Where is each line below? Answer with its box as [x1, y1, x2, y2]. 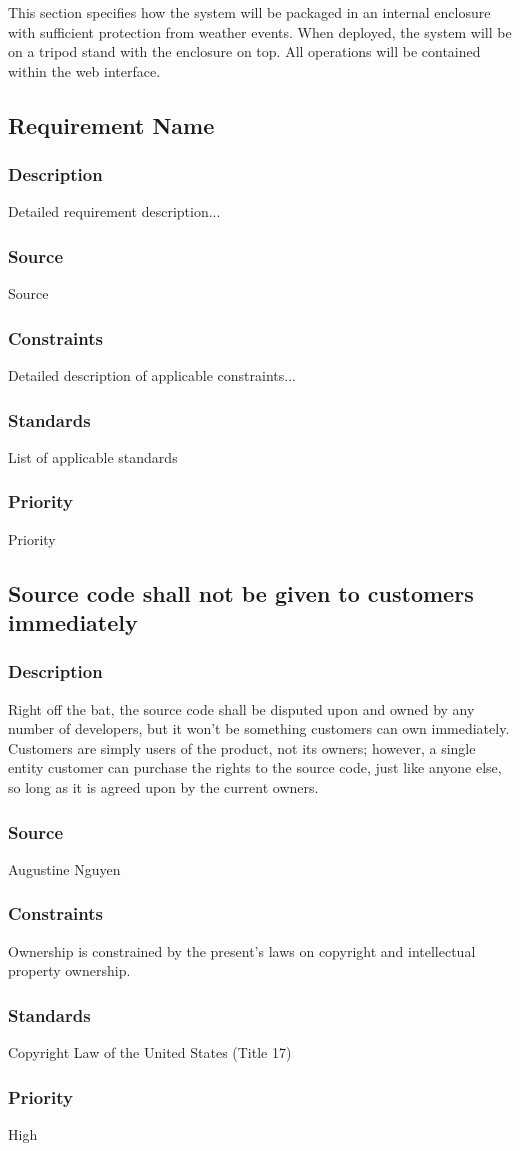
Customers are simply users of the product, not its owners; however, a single [8, 737, 476, 758]
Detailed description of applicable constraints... [8, 365, 296, 385]
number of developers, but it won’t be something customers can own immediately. [8, 718, 510, 739]
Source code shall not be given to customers [8, 577, 474, 608]
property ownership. [8, 960, 131, 981]
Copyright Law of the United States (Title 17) [8, 1042, 292, 1063]
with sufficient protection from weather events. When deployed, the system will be [8, 21, 512, 42]
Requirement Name [8, 109, 215, 140]
